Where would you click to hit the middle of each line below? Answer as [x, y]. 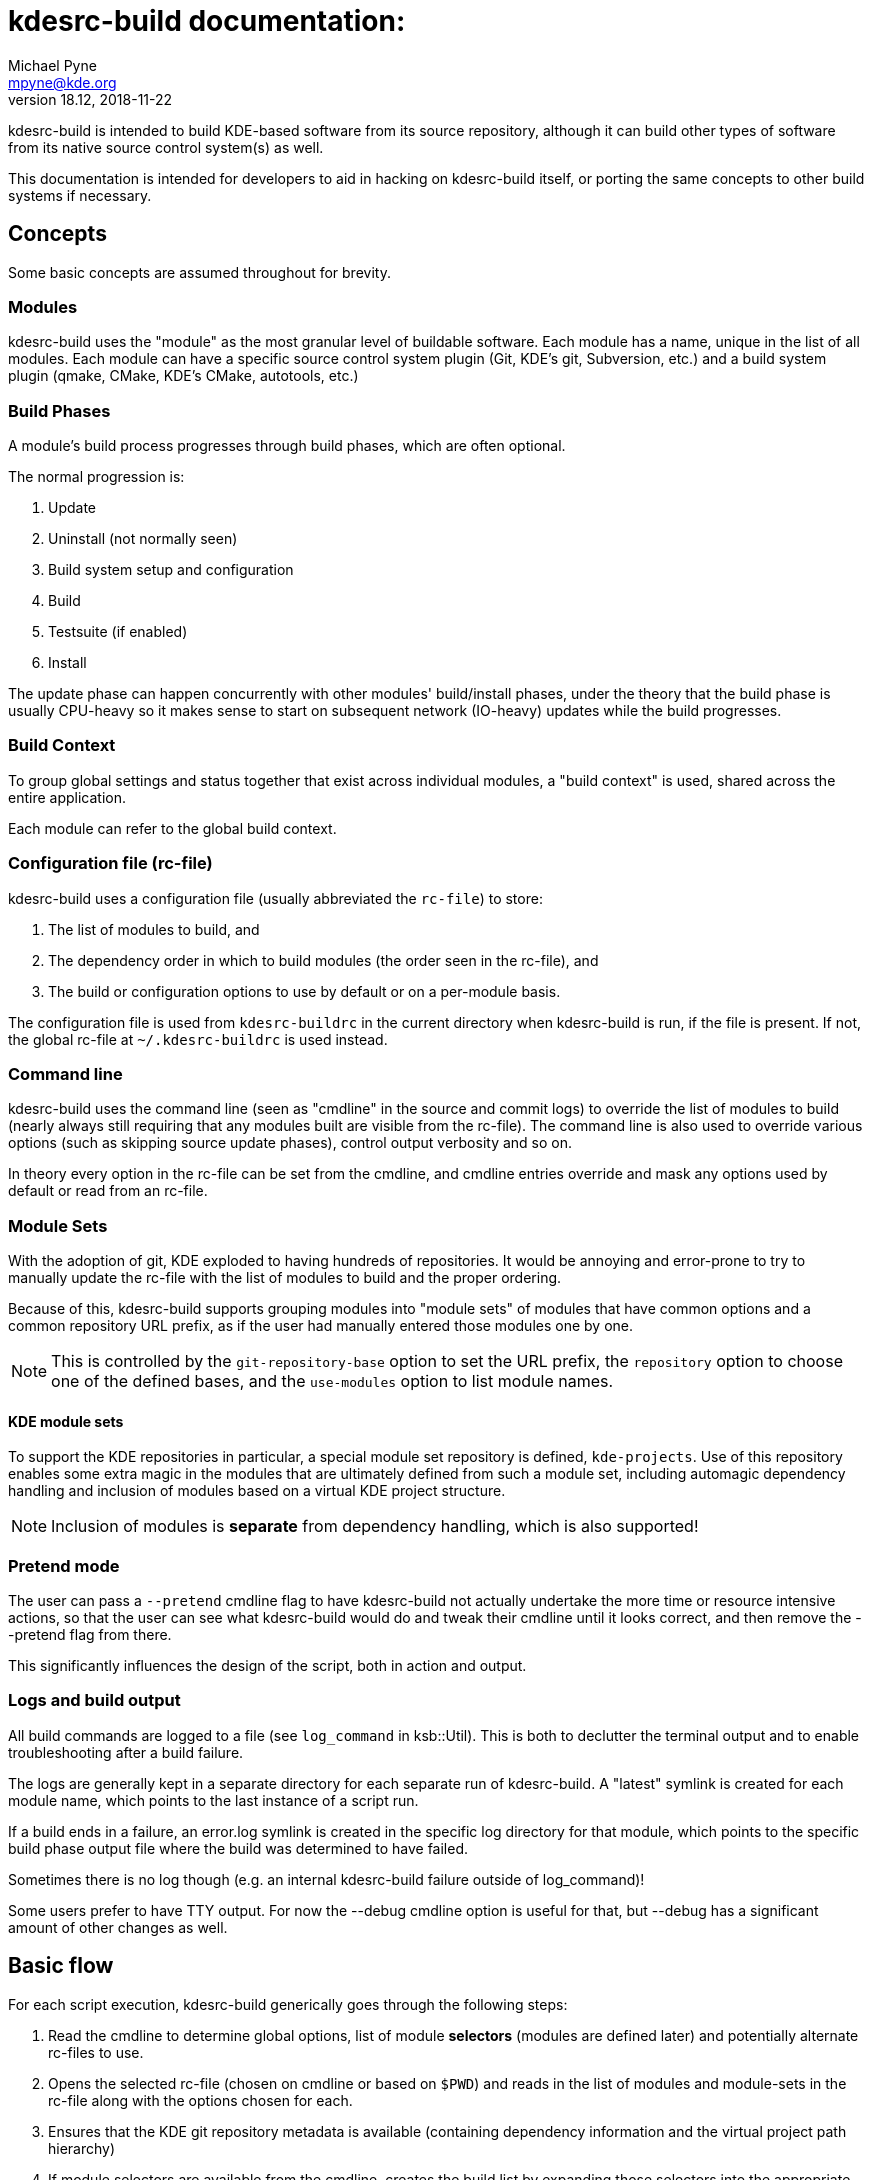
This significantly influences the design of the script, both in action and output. [267, 1666]
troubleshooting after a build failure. [126, 1752]
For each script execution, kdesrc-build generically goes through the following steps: [288, 2004]
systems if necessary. [80, 195]
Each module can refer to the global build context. [172, 828]
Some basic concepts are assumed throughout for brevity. [199, 272]
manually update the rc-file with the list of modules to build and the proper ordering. [285, 1278]
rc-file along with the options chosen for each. [200, 2100]
